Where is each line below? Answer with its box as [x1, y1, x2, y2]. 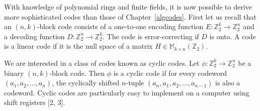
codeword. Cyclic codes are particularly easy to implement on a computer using [4, 87, 249, 97]
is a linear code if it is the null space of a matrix [4, 41, 153, 51]
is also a [215, 77, 240, 88]
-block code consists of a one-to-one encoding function [37, 21, 204, 32]
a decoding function [4, 31, 65, 41]
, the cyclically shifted [52, 77, 120, 88]
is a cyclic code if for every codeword [113, 67, 227, 78]
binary [4, 67, 24, 78]
